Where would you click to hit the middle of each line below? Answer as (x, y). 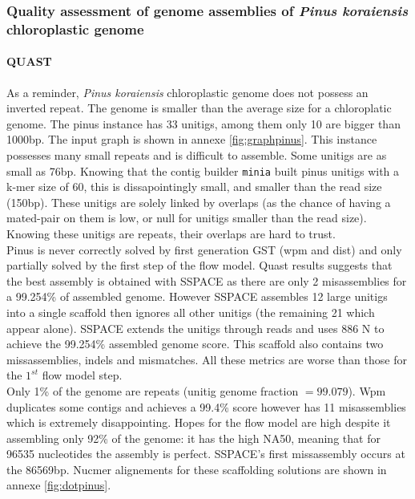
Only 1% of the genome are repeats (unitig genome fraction (153, 390)
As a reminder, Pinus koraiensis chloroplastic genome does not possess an (187, 92)
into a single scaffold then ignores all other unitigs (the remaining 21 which (191, 312)
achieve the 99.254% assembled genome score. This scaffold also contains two (195, 344)
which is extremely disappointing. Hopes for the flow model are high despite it (199, 422)
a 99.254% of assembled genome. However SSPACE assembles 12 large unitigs (197, 296)
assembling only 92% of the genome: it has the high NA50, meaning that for (193, 438)
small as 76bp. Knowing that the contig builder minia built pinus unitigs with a (203, 170)
